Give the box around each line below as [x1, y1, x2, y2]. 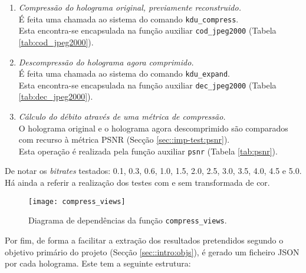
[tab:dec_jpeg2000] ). [18, 90, 93, 103]
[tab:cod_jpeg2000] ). [18, 35, 94, 48]
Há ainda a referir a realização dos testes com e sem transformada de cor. [5, 176, 270, 189]
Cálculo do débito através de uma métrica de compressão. [18, 110, 226, 122]
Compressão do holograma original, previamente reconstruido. [18, 1, 241, 13]
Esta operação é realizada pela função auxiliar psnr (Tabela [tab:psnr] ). [18, 144, 278, 157]
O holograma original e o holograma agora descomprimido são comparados [18, 121, 288, 134]
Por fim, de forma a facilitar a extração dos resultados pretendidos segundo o [5, 233, 284, 246]
